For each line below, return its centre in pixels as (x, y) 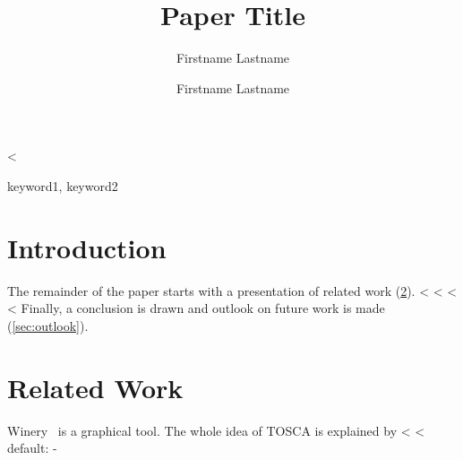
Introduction (87, 247)
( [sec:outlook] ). (48, 325)
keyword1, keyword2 (63, 185)
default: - (32, 448)
